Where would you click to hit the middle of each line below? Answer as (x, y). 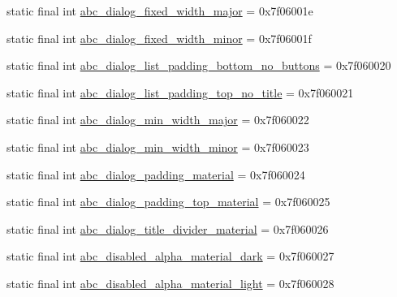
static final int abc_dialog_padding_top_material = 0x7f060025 (168, 202)
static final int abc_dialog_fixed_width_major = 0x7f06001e (160, 11)
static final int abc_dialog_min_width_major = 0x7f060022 (158, 120)
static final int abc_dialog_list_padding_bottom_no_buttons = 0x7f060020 (199, 65)
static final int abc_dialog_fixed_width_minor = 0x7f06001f (159, 38)
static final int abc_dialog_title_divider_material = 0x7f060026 (168, 228)
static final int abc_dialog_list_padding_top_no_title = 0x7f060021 (180, 92)
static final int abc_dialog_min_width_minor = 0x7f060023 (158, 146)
